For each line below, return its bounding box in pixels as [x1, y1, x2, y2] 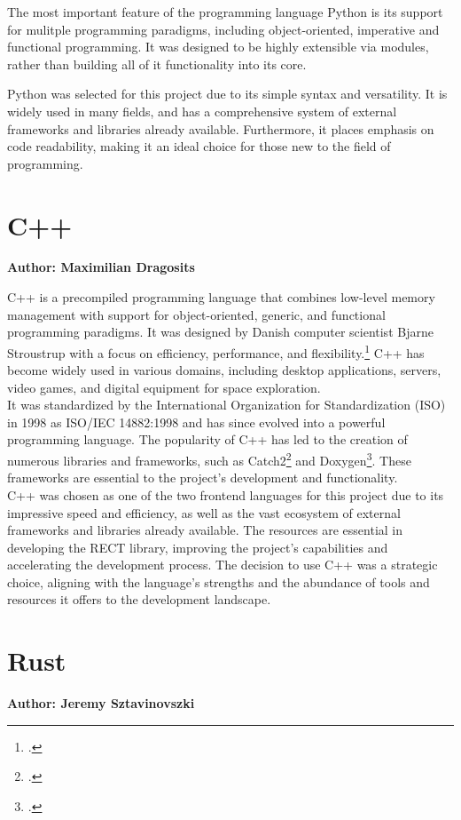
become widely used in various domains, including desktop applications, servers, [7, 361, 441, 379]
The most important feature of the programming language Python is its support [7, 3, 443, 20]
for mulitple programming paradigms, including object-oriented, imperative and [7, 20, 440, 38]
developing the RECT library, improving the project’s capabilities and [7, 537, 388, 556]
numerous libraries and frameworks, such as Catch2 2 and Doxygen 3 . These [7, 449, 411, 469]
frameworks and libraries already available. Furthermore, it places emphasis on [7, 119, 434, 138]
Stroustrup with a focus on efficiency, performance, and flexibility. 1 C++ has [7, 340, 425, 362]
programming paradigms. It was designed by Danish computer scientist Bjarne [7, 322, 434, 341]
